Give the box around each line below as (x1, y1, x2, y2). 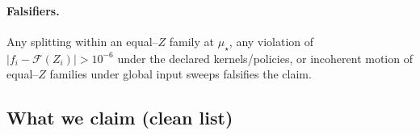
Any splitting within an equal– (6, 32, 158, 49)
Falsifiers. (6, 2, 60, 19)
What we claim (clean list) (6, 105, 233, 130)
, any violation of (229, 32, 314, 49)
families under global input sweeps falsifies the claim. (49, 65, 312, 82)
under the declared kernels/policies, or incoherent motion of (117, 49, 413, 66)
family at (169, 32, 215, 49)
